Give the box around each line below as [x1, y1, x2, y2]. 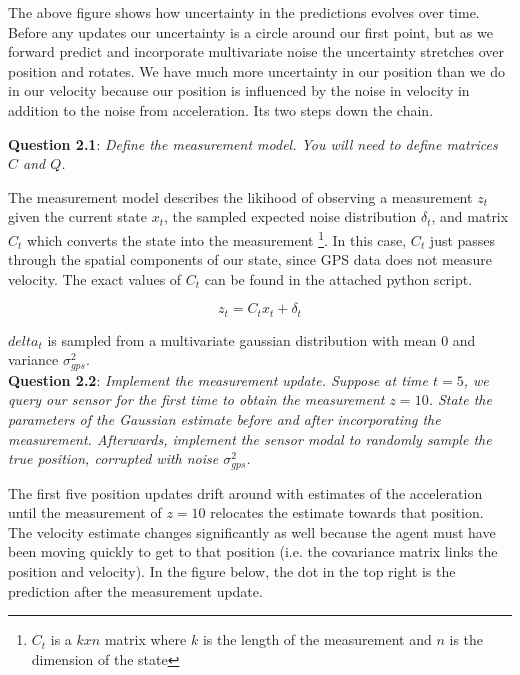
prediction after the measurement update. [8, 580, 263, 601]
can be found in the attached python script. [204, 268, 473, 289]
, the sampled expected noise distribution [163, 206, 417, 227]
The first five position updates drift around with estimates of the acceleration [8, 482, 483, 503]
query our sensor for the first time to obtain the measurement [8, 389, 385, 410]
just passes [429, 229, 496, 250]
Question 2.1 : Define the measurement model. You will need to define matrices [8, 133, 498, 154]
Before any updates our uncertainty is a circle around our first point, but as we [8, 21, 493, 42]
